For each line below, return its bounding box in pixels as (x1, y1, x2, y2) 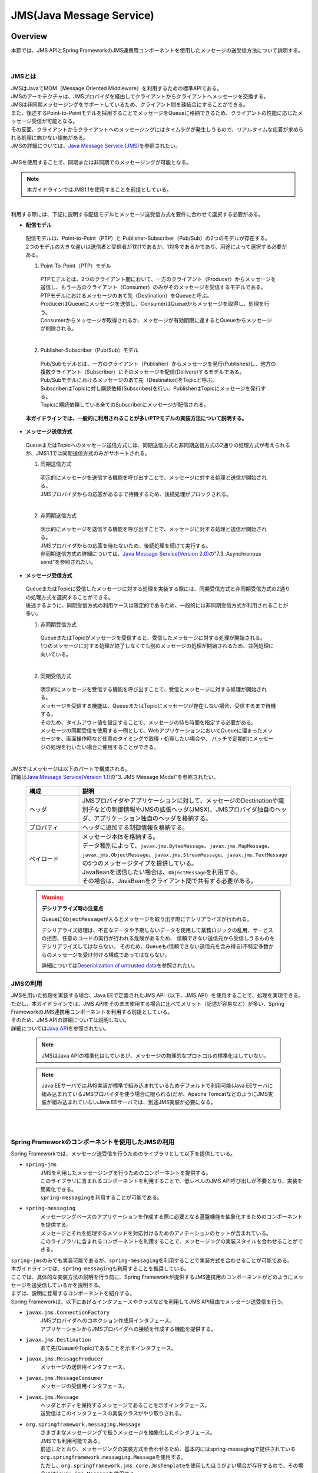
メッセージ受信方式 (25, 572, 72, 579)
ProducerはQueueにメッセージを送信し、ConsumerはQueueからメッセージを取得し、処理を (40, 300, 264, 308)
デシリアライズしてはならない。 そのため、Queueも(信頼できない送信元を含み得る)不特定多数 (41, 943, 269, 950)
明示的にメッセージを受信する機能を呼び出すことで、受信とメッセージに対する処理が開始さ (40, 686, 262, 693)
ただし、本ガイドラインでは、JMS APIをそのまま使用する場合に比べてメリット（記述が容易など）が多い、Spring (11, 1000, 285, 1007)
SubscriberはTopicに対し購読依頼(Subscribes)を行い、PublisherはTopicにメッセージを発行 (40, 385, 261, 392)
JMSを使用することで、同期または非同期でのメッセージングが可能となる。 (11, 159, 191, 166)
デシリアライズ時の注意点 (41, 904, 104, 911)
